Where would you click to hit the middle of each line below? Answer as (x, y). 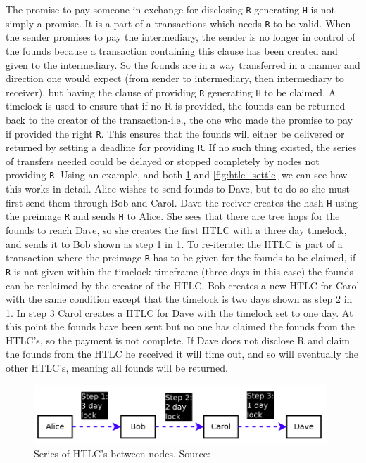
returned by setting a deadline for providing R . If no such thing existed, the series (181, 147)
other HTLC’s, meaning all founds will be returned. (117, 368)
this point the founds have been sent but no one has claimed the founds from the (180, 326)
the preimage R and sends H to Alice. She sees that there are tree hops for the (173, 216)
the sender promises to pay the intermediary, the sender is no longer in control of (181, 37)
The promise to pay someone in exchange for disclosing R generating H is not (170, 9)
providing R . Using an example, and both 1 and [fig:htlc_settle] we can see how (177, 175)
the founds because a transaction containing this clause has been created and (172, 50)
